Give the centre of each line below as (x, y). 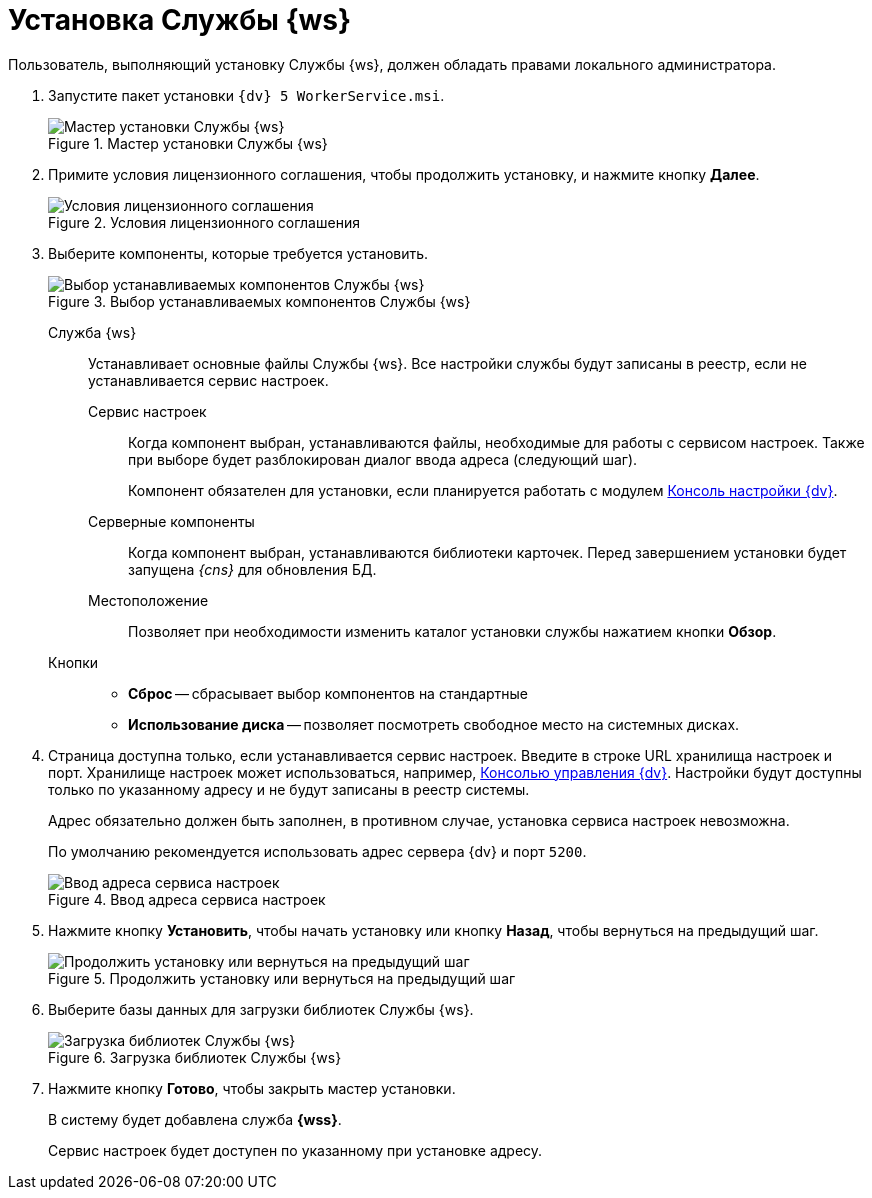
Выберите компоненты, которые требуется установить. (238, 253)
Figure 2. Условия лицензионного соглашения (204, 222)
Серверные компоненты (171, 521)
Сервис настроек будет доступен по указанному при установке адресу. (295, 1150)
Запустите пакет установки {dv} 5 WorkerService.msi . (246, 95)
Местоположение (148, 600)
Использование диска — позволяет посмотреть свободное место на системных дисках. (434, 724)
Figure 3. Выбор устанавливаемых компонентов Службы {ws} (259, 301)
